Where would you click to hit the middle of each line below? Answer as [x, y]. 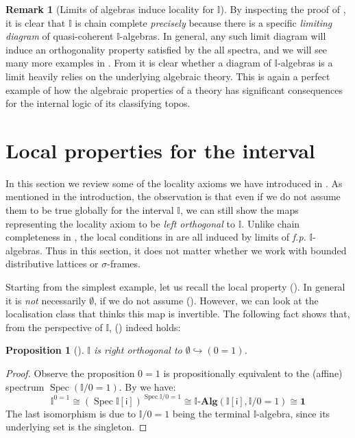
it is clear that [36, 22]
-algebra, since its [293, 413]
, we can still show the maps [239, 210]
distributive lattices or [52, 264]
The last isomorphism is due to [71, 413]
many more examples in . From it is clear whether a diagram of [138, 63]
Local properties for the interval [160, 150]
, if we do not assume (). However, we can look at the [206, 300]
